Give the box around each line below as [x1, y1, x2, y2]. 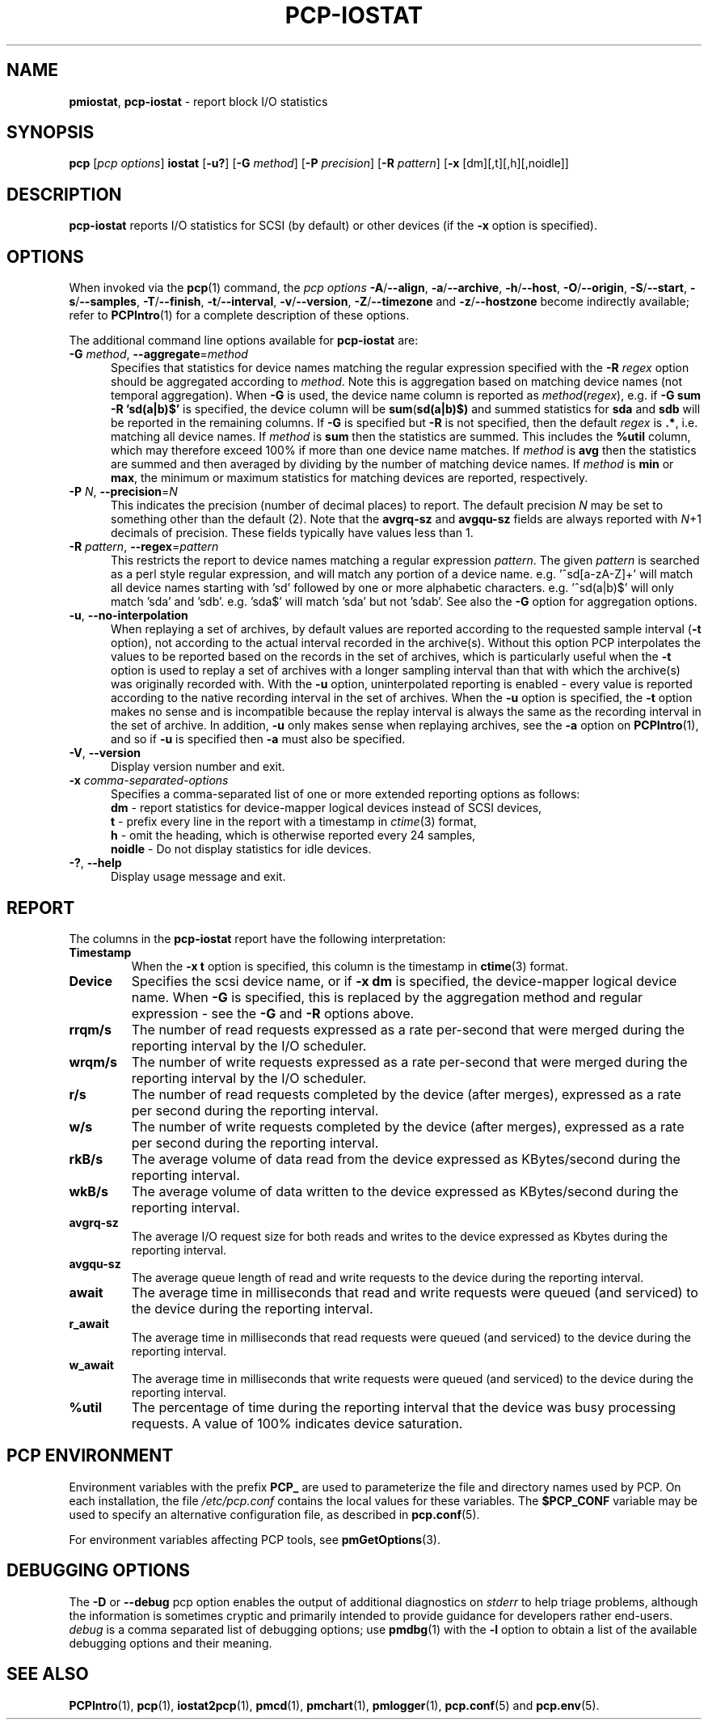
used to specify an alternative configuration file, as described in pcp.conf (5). [69, 1507, 480, 1521]
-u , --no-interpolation [69, 608, 188, 623]
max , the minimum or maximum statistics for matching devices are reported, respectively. [111, 471, 588, 485]
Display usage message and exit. [111, 869, 286, 884]
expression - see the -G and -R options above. [131, 1005, 415, 1022]
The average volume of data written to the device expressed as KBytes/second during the [131, 1182, 679, 1199]
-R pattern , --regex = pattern [69, 539, 219, 554]
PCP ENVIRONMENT [6, 1445, 174, 1466]
